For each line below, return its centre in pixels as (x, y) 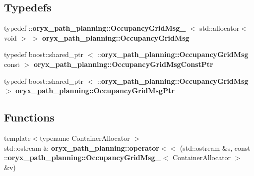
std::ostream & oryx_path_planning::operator (82, 147)
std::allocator (220, 28)
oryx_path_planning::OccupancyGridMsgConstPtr (123, 64)
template (17, 138)
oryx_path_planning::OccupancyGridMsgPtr (95, 90)
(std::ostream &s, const (215, 147)
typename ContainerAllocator (85, 138)
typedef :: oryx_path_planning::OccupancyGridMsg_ (95, 28)
